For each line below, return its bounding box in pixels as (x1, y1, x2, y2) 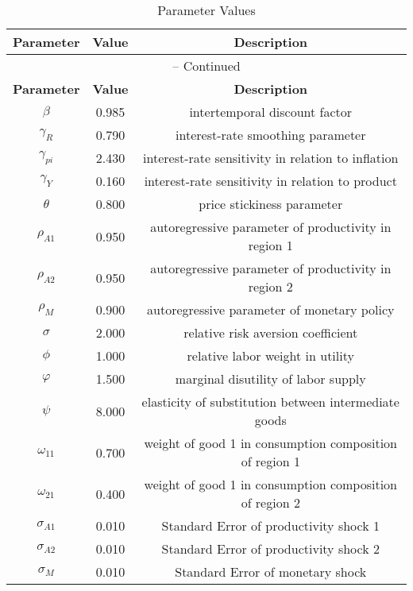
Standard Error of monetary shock (175, 562, 367, 581)
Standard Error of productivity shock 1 (161, 516, 380, 535)
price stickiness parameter (199, 195, 343, 213)
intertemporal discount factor (189, 102, 353, 121)
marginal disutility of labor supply (175, 369, 366, 388)
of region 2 (241, 493, 300, 512)
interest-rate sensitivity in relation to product (144, 172, 397, 190)
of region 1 (241, 452, 300, 470)
